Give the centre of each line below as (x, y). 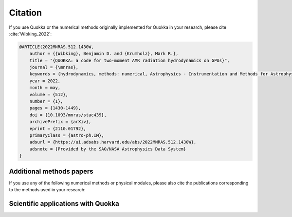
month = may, (45, 88)
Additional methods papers (51, 171)
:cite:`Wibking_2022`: (30, 34)
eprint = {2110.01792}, (58, 128)
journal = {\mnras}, (54, 67)
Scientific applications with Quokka (64, 204)
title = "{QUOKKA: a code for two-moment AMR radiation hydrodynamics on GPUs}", (129, 60)
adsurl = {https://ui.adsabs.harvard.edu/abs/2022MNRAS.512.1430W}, (113, 142)
